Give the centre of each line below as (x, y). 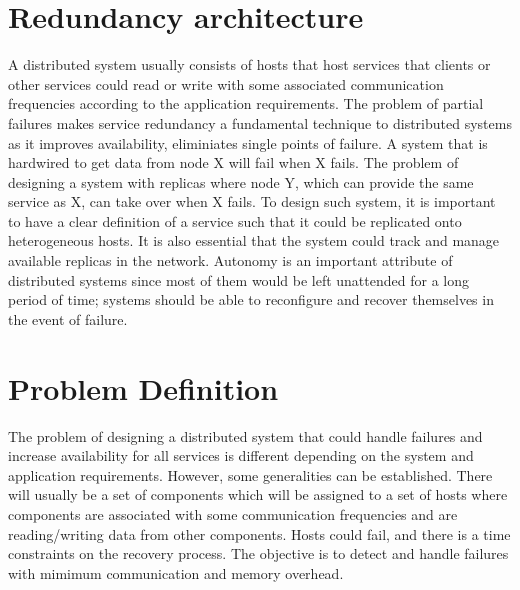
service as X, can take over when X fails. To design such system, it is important (252, 201)
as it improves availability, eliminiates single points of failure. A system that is (248, 142)
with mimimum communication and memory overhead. (176, 572)
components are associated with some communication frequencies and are (233, 513)
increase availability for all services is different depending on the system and (241, 455)
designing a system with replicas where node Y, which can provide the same (241, 181)
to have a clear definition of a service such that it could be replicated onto (235, 220)
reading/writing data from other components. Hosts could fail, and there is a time (259, 533)
